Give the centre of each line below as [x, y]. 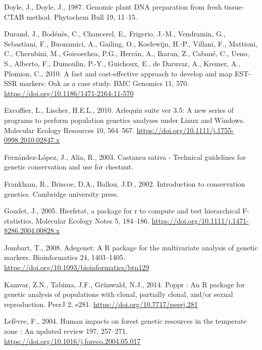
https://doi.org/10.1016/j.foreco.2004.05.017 [72, 341]
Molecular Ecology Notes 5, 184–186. [92, 220]
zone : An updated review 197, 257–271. [66, 331]
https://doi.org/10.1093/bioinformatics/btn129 [77, 267]
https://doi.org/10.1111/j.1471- [200, 220]
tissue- [234, 7]
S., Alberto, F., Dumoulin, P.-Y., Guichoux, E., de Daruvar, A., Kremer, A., [122, 63]
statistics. [19, 220]
